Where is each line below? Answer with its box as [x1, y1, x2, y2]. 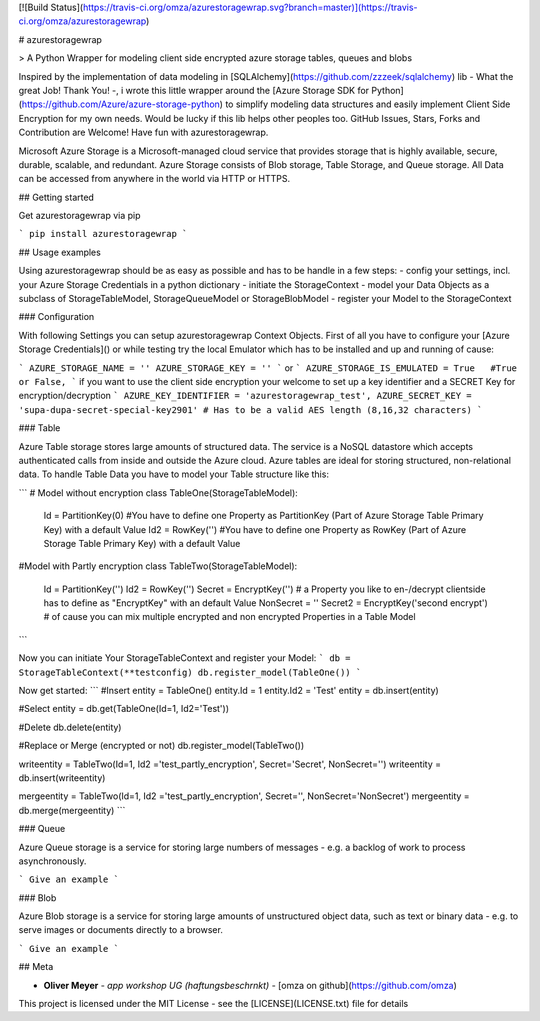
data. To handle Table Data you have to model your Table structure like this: [18, 468, 330, 480]
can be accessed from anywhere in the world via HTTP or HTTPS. [18, 173, 290, 185]
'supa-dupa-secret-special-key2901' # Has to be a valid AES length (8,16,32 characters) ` [18, 404, 483, 415]
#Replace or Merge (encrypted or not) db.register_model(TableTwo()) [18, 740, 305, 752]
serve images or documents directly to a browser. [18, 924, 224, 936]
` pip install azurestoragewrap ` [18, 228, 188, 240]
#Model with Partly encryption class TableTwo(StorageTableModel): [18, 560, 298, 572]
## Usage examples [18, 246, 102, 258]
